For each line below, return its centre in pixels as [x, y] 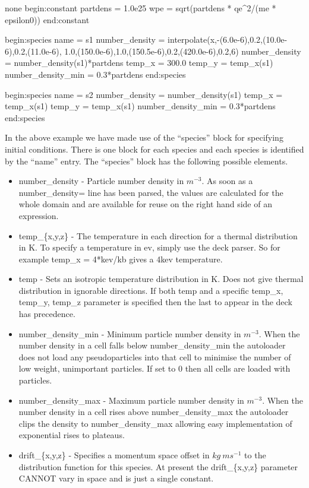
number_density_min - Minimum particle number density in [130, 333]
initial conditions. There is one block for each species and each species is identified [154, 149]
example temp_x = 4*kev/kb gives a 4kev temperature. [121, 259]
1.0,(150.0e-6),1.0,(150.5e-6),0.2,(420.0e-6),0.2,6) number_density [183, 51]
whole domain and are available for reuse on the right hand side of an [145, 204]
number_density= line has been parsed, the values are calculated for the [151, 192]
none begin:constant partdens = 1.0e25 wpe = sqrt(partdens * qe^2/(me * [141, 8]
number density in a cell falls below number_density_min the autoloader [152, 345]
